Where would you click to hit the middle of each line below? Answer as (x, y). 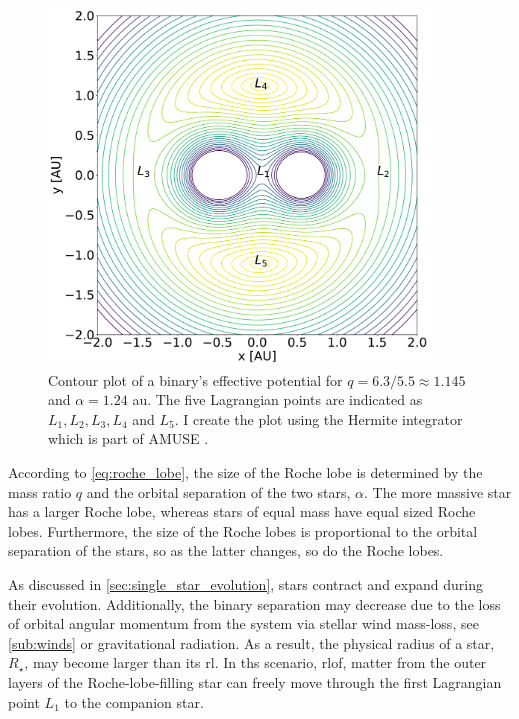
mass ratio (40, 491)
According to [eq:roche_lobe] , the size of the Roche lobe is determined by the (245, 472)
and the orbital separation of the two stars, (218, 491)
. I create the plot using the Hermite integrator (318, 418)
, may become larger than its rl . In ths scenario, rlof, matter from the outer (255, 662)
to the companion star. (134, 701)
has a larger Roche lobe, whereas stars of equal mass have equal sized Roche (242, 511)
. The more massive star (438, 491)
